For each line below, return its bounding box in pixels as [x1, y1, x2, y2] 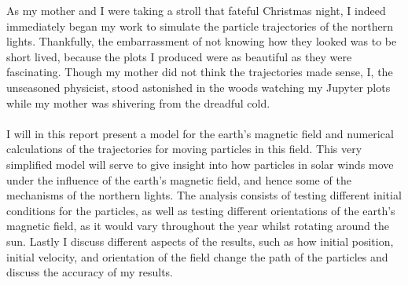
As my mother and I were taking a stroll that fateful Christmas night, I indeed [6, 2, 386, 18]
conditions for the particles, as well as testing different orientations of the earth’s [6, 202, 395, 218]
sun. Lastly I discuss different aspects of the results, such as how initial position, [6, 232, 394, 249]
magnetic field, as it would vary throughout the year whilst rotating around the [6, 217, 389, 234]
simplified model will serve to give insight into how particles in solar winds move [6, 155, 394, 172]
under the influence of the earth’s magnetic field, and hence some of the [6, 171, 351, 188]
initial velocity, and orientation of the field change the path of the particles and [6, 248, 388, 265]
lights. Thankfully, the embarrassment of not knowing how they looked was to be [6, 33, 397, 49]
